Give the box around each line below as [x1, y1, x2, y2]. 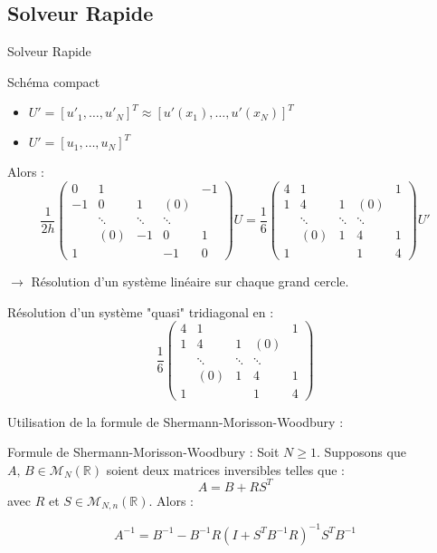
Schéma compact [7, 72, 100, 91]
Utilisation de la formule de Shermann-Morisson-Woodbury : [7, 412, 344, 431]
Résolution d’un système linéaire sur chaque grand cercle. [31, 272, 349, 291]
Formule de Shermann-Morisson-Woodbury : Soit [7, 442, 280, 461]
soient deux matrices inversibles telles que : [106, 460, 345, 479]
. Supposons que [316, 442, 406, 461]
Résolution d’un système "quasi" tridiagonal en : [7, 302, 274, 321]
